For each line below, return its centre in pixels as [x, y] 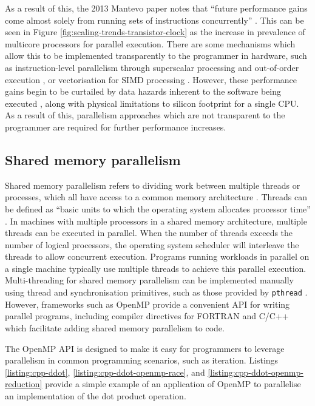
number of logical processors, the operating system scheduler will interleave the [152, 244]
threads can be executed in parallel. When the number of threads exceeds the [149, 233]
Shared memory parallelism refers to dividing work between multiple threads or [153, 185]
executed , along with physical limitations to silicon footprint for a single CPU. [152, 103]
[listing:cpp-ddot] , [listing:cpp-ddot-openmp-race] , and [105, 372]
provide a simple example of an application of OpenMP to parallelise [173, 384]
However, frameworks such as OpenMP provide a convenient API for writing [147, 304]
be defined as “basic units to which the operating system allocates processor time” [158, 208]
